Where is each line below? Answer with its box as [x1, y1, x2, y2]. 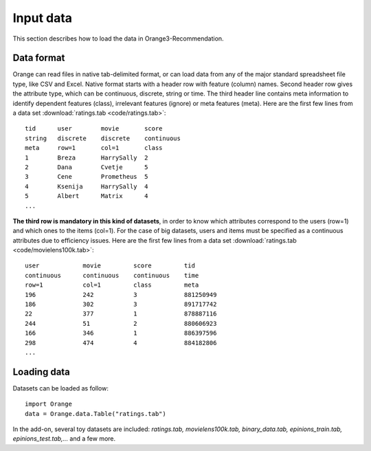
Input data [12, 10, 72, 25]
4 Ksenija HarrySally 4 [25, 182, 148, 190]
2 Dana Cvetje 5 [25, 163, 148, 171]
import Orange [25, 400, 72, 408]
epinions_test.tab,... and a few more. [12, 434, 116, 443]
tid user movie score [25, 124, 163, 133]
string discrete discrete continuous [25, 134, 181, 142]
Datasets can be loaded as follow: [12, 384, 109, 392]
